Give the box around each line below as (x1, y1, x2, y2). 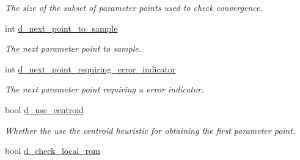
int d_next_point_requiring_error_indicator (5, 62, 176, 75)
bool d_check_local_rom (5, 144, 100, 157)
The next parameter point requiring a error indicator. (5, 83, 204, 96)
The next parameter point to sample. (5, 42, 141, 55)
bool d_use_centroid (5, 103, 84, 116)
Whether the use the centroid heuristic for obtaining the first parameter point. (5, 123, 296, 136)
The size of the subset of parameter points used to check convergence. (5, 1, 263, 13)
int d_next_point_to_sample (5, 21, 118, 34)
